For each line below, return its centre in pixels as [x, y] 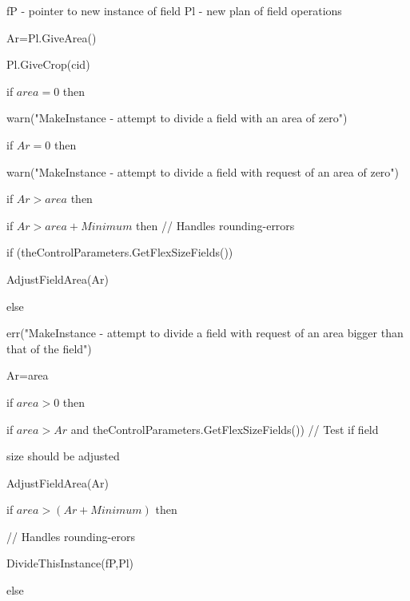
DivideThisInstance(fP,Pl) [70, 563]
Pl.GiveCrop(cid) [48, 64]
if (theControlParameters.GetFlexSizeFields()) [120, 252]
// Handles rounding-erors [71, 536]
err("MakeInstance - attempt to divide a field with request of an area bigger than [205, 333]
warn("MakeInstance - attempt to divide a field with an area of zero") [177, 118]
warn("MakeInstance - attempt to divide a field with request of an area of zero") [203, 171]
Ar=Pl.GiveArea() [52, 37]
